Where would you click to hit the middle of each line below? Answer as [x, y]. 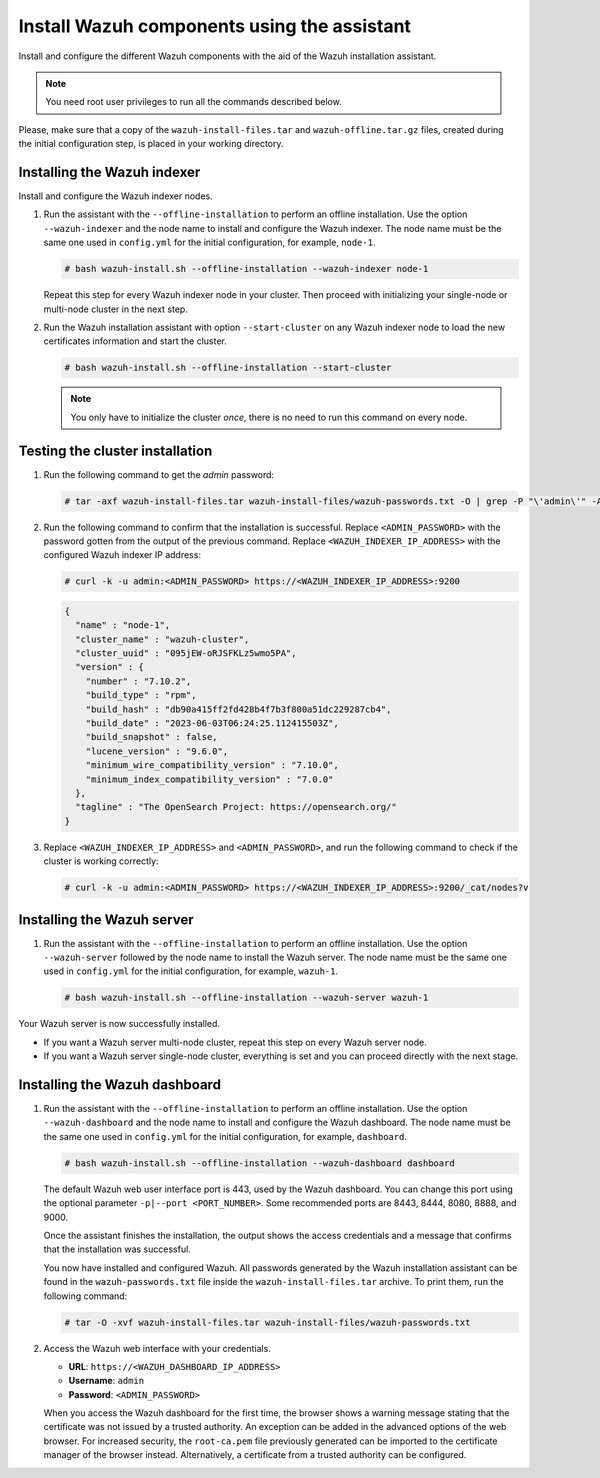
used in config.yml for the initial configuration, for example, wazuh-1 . [191, 971]
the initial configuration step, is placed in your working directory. [151, 144]
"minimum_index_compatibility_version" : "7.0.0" [209, 779]
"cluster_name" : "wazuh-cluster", [162, 639]
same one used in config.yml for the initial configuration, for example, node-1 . [209, 242]
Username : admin [106, 1381]
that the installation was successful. [117, 1249]
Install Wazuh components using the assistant [215, 26]
